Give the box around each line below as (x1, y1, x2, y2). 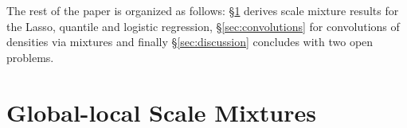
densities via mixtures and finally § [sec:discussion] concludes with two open (6, 33, 374, 50)
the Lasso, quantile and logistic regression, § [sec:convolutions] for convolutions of (6, 17, 400, 34)
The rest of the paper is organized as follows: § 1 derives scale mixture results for (6, 2, 399, 18)
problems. (6, 48, 54, 65)
